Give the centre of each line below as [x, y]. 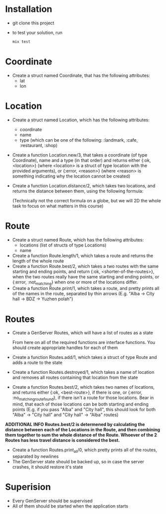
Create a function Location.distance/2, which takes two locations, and [84, 185]
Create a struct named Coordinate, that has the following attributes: [81, 75]
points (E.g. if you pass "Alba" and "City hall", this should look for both [84, 410]
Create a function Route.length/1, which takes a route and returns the [83, 256]
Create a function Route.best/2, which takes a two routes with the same [85, 266]
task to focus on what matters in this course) [58, 206]
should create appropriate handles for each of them [65, 348]
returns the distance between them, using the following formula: [78, 191]
